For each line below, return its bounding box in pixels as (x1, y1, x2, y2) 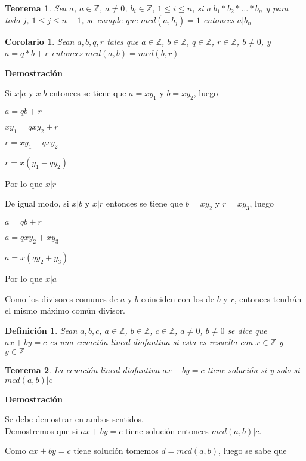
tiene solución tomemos (73, 444, 159, 457)
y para (265, 2, 289, 14)
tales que (107, 35, 139, 47)
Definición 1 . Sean (5, 324, 78, 336)
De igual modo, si (5, 197, 69, 210)
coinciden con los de (141, 292, 214, 305)
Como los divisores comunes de (5, 292, 118, 305)
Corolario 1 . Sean (5, 35, 75, 47)
